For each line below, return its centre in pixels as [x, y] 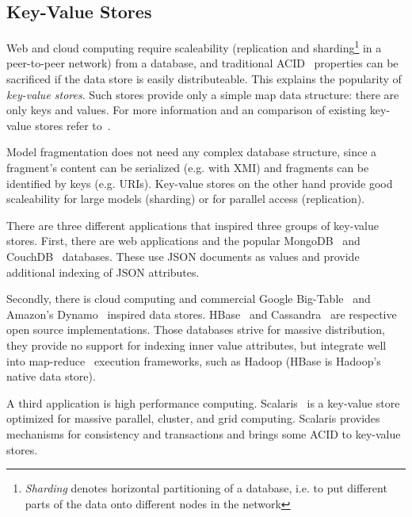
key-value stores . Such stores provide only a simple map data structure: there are [203, 94]
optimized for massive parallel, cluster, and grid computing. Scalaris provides [193, 418]
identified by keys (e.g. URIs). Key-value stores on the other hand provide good [200, 183]
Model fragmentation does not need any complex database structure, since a [192, 152]
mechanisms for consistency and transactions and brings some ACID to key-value [204, 433]
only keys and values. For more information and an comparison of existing [187, 110]
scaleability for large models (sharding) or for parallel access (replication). [186, 199]
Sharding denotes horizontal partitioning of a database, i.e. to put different [206, 488]
